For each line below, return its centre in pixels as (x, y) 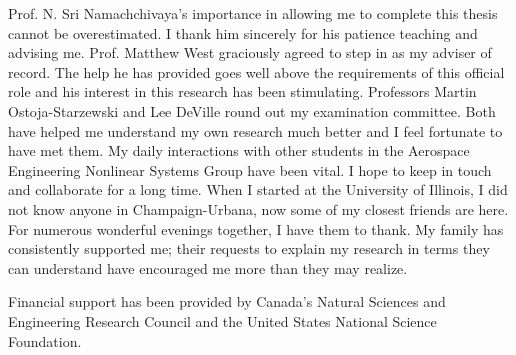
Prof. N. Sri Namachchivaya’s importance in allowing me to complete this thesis (253, 13)
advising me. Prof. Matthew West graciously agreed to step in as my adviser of (250, 52)
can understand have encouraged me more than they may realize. (208, 267)
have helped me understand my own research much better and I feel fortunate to (255, 130)
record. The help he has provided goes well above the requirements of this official (256, 71)
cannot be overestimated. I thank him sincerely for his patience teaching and (243, 32)
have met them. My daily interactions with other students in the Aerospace (239, 150)
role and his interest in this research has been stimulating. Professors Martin (242, 91)
